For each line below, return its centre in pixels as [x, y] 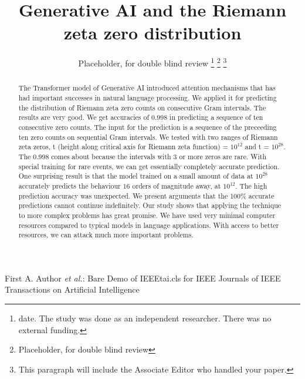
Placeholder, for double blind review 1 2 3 [152, 62]
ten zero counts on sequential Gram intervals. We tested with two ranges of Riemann [148, 137]
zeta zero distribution [152, 33]
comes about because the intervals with [111, 156]
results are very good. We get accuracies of [84, 117]
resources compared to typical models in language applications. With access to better [149, 225]
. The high [251, 185]
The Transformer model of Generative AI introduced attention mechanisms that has [147, 88]
